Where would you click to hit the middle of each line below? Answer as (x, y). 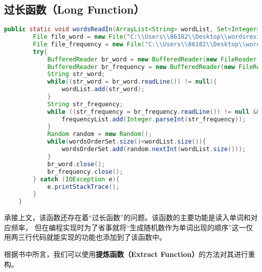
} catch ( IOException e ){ (76, 179)
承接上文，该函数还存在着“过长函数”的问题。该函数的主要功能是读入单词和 (127, 217)
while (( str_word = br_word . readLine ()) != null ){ (132, 82)
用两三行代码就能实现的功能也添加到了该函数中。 (85, 237)
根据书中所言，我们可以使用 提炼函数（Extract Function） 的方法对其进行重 (130, 254)
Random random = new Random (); (100, 134)
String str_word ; (76, 74)
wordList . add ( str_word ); (103, 89)
